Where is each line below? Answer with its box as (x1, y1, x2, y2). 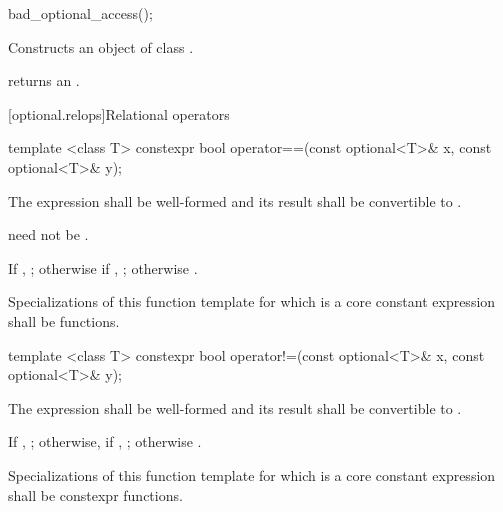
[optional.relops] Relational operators (8, 103, 230, 124)
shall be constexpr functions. (8, 484, 183, 505)
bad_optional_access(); (8, 3, 153, 23)
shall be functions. (8, 310, 120, 331)
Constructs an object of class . (8, 36, 194, 57)
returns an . (8, 70, 80, 91)
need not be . (8, 224, 89, 245)
